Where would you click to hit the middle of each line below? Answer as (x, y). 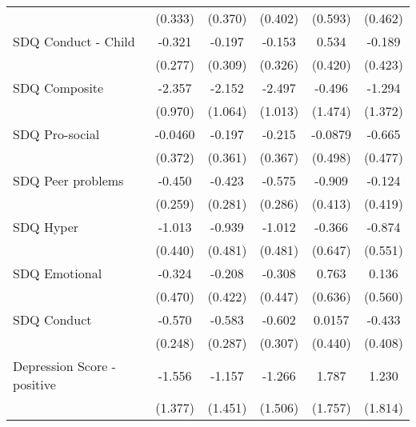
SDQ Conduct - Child (74, 41)
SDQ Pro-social (56, 134)
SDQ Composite (58, 88)
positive (34, 384)
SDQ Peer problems (68, 180)
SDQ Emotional (58, 273)
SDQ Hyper (46, 227)
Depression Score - (64, 366)
